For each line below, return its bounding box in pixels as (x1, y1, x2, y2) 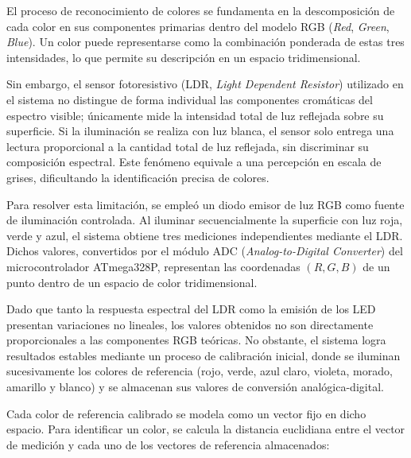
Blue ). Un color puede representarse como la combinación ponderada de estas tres (6, 33, 405, 50)
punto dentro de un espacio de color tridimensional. (6, 274, 258, 290)
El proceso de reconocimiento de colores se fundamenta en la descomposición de (6, 2, 395, 18)
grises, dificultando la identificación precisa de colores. (6, 169, 269, 185)
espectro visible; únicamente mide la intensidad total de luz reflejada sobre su (6, 107, 384, 123)
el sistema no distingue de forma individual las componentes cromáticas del (6, 91, 373, 107)
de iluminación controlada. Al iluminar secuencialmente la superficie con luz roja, (6, 212, 403, 228)
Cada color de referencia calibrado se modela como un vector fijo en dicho (6, 405, 366, 421)
